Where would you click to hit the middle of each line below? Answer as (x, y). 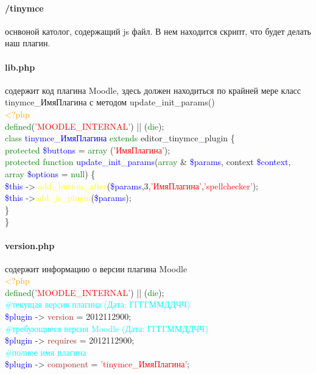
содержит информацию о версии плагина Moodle (96, 268)
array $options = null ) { (50, 173)
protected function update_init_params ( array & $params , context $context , (148, 162)
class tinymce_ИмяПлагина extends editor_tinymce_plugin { (120, 138)
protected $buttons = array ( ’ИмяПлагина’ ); (88, 150)
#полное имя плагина (46, 352)
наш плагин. (28, 43)
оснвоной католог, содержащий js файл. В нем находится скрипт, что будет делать (158, 31)
